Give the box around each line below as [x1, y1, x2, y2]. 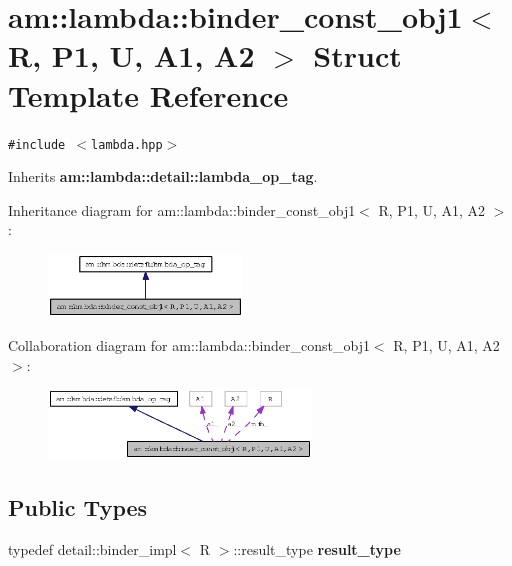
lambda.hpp [91, 137, 163, 152]
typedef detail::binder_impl [8, 538, 177, 559]
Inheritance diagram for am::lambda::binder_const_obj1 [8, 199, 356, 220]
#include [8, 137, 66, 152]
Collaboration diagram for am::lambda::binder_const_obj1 [8, 334, 370, 355]
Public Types [8, 491, 148, 522]
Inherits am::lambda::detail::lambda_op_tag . [8, 166, 318, 187]
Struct [313, 35, 402, 76]
